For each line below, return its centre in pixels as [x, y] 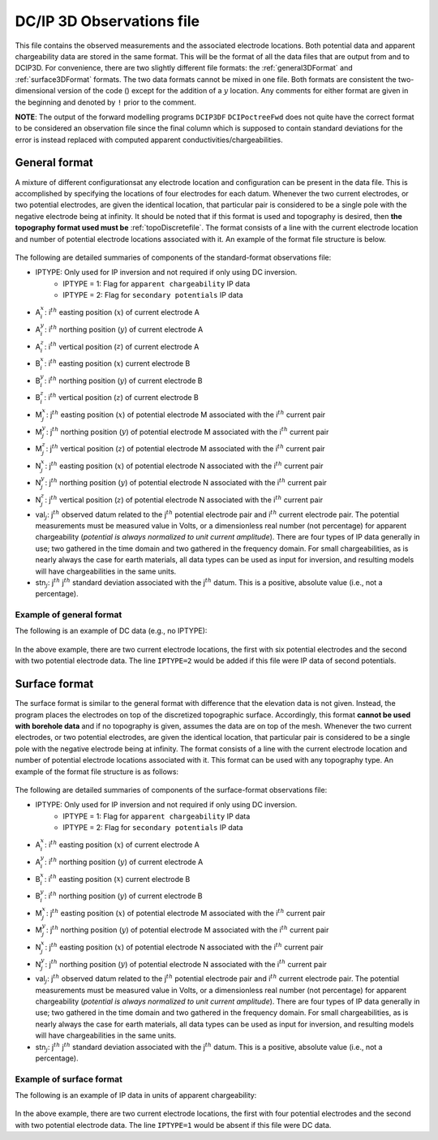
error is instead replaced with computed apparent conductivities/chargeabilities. [149, 140]
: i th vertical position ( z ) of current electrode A [122, 346]
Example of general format [69, 615]
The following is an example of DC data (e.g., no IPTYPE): [111, 631]
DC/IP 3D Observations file [107, 21]
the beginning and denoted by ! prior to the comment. [105, 102]
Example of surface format [69, 1079]
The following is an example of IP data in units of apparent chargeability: [136, 1095]
